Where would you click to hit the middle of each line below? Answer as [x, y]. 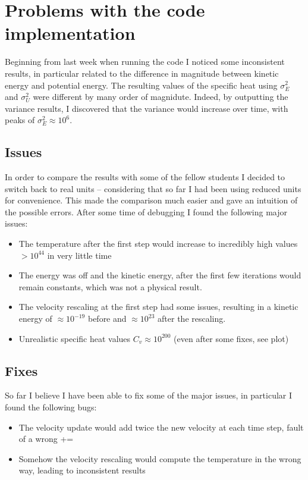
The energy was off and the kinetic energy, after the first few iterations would [160, 275]
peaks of [20, 120]
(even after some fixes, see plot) [231, 338]
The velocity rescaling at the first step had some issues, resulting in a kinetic [158, 307]
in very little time [79, 255]
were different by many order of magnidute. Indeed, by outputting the [161, 97]
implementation [70, 33]
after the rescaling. [192, 319]
